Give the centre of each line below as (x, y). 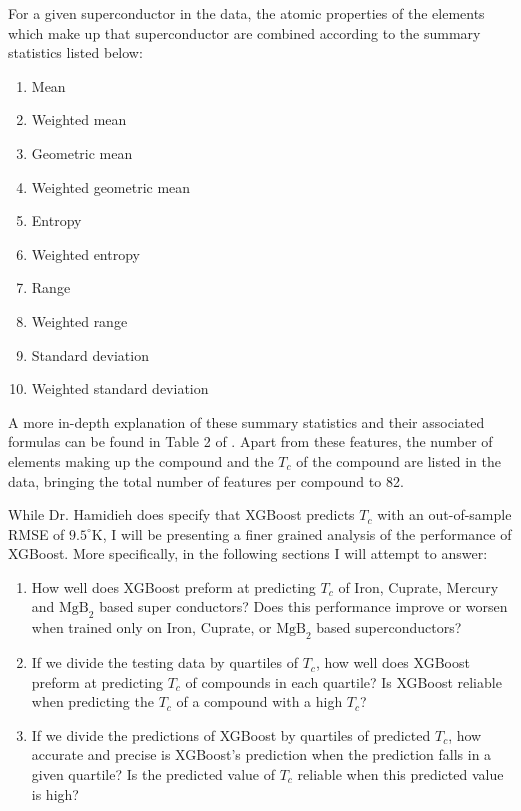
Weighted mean (79, 119)
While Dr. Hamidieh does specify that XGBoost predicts (181, 514)
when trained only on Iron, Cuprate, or (151, 627)
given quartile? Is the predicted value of (153, 774)
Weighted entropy (85, 253)
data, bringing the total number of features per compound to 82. (206, 480)
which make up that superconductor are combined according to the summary (244, 32)
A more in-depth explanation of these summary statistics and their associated (246, 421)
